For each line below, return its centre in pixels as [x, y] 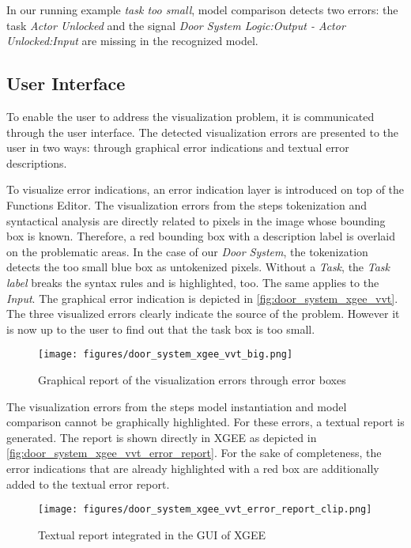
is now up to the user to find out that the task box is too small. [161, 329]
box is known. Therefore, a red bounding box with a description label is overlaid [201, 236]
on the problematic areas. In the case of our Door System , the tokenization [187, 251]
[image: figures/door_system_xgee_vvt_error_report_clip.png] [205, 510]
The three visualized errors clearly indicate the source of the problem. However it [203, 314]
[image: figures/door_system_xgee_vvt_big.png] [166, 355]
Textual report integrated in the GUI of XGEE [152, 534]
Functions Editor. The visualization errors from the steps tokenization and [187, 204]
